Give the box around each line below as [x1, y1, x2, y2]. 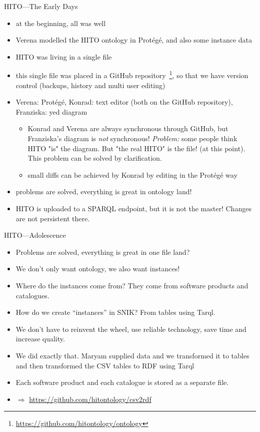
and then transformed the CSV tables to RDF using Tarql [15, 360, 194, 370]
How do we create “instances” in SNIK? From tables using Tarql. [15, 307, 215, 317]
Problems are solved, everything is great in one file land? [15, 246, 190, 257]
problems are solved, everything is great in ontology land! [15, 186, 192, 197]
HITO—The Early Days [4, 1, 78, 11]
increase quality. [15, 333, 65, 344]
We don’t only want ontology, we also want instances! [15, 263, 180, 274]
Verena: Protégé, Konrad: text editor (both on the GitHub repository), [15, 97, 233, 107]
